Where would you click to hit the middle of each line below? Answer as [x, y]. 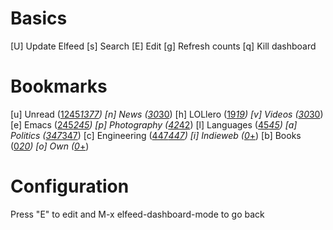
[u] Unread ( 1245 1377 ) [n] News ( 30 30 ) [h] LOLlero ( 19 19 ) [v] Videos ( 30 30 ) [167, 114]
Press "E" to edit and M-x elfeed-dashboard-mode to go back [137, 214]
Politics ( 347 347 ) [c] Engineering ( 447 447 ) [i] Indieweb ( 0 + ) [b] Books [156, 135]
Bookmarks [59, 86]
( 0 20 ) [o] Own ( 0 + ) [50, 146]
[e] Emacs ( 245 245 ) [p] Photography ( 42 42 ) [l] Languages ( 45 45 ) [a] [154, 124]
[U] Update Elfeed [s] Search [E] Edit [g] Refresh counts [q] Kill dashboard [163, 46]
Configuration [70, 186]
